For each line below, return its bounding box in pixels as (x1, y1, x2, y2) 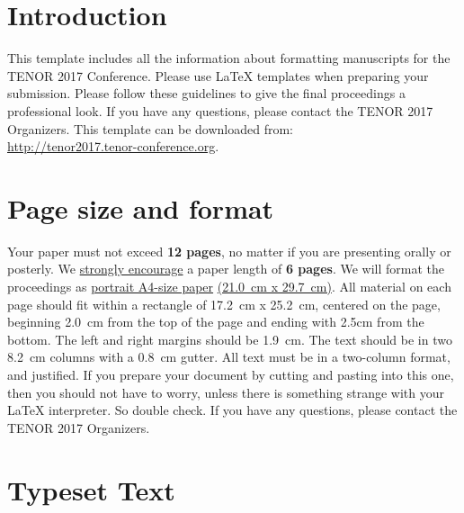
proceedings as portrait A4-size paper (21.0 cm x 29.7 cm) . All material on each (7, 277, 451, 295)
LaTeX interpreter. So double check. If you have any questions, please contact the (7, 400, 458, 419)
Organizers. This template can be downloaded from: (7, 119, 293, 138)
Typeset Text (7, 471, 175, 508)
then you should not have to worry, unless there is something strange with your (7, 382, 444, 401)
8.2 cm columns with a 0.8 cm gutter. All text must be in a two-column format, (7, 347, 451, 366)
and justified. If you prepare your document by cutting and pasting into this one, (7, 364, 454, 383)
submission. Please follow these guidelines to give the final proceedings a (7, 84, 406, 103)
